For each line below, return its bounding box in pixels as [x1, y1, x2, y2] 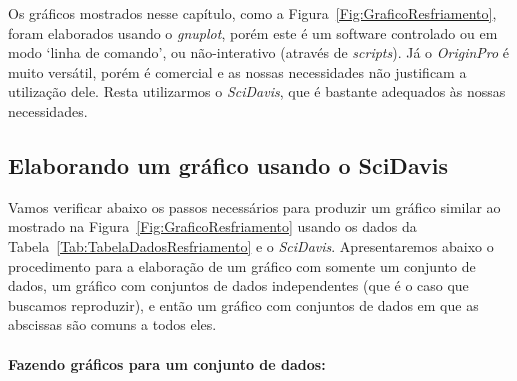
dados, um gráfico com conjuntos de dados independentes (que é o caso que [8, 275, 469, 296]
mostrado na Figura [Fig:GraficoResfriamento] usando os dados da [8, 216, 417, 237]
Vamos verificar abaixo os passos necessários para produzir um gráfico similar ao [8, 196, 501, 217]
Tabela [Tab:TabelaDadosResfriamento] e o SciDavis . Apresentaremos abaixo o [8, 235, 494, 256]
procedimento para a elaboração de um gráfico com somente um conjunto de [8, 255, 476, 276]
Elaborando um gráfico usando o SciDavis [8, 149, 448, 180]
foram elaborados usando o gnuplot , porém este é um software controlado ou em [8, 22, 498, 43]
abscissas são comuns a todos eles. [8, 314, 217, 335]
